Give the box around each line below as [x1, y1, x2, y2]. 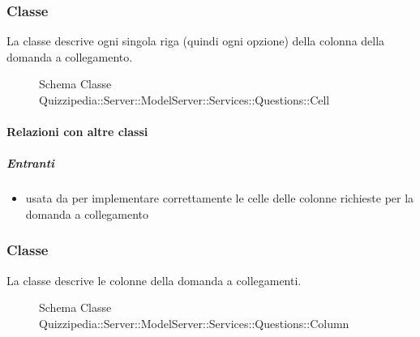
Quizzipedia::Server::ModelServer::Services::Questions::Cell [39, 92, 330, 108]
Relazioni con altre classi [6, 123, 148, 140]
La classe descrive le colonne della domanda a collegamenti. [6, 271, 302, 288]
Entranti [6, 155, 55, 172]
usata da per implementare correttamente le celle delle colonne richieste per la [25, 190, 414, 207]
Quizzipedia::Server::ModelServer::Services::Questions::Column [39, 314, 349, 331]
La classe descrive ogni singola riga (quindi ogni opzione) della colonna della [6, 32, 385, 49]
